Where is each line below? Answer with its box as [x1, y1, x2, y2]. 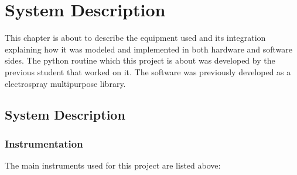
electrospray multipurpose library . [5, 77, 126, 89]
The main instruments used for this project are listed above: [5, 159, 221, 171]
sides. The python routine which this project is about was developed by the [5, 54, 275, 66]
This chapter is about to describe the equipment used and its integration [5, 32, 266, 44]
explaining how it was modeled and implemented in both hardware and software [5, 43, 293, 55]
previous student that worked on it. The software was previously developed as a [5, 65, 291, 78]
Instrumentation [5, 136, 83, 150]
